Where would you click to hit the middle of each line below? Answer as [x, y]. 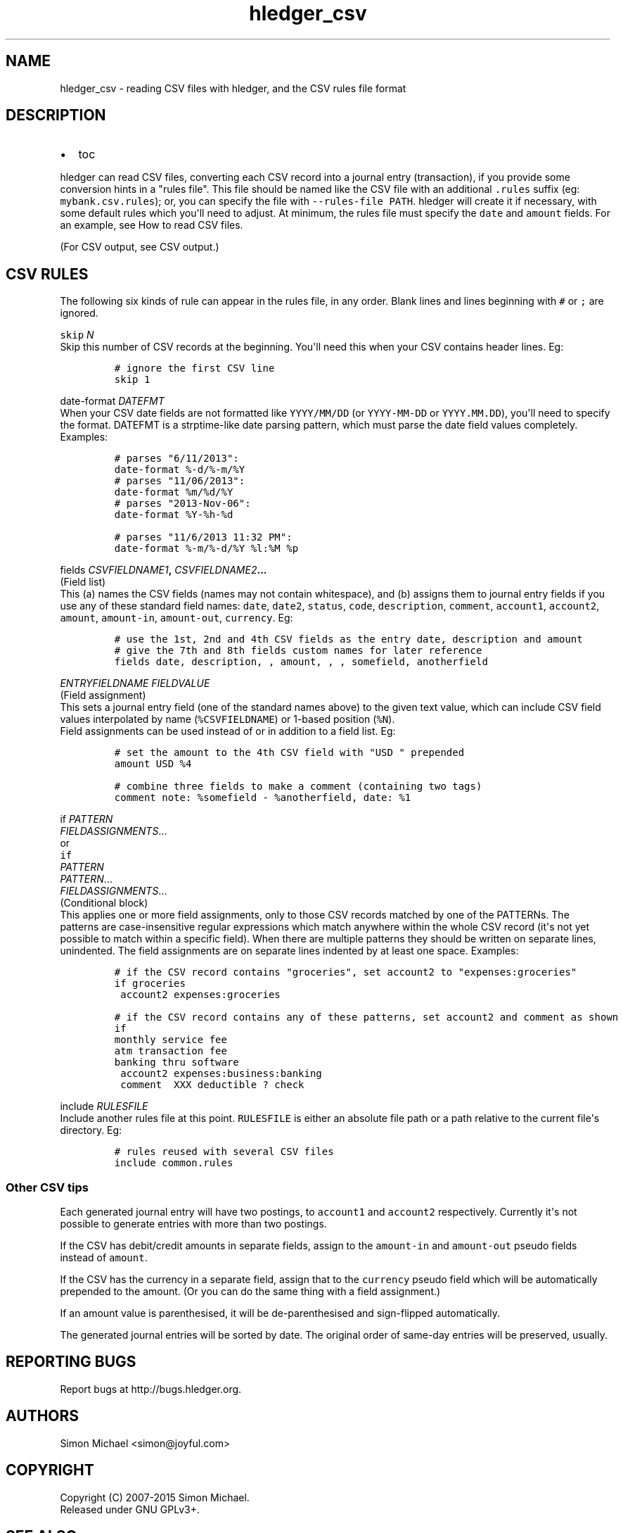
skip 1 [132, 380]
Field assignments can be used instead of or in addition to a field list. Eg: [228, 731]
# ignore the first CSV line [194, 368]
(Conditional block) [104, 903]
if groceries [150, 984]
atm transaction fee [171, 1051]
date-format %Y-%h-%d [174, 515]
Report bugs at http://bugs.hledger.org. [151, 1389]
